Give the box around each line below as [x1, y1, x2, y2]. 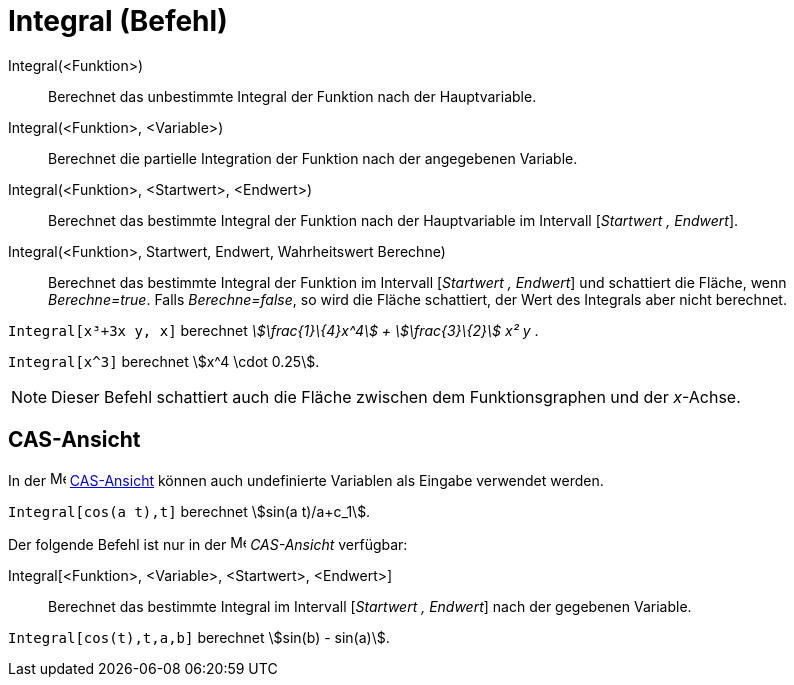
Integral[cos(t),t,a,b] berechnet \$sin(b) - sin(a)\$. [8, 628, 390, 646]
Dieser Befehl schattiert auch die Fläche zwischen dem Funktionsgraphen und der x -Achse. [51, 386, 741, 407]
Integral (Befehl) [8, 4, 228, 38]
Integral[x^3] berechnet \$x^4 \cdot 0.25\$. [8, 352, 320, 370]
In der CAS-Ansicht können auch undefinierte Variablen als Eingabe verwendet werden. [8, 471, 604, 489]
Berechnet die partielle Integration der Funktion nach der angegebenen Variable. [48, 149, 578, 167]
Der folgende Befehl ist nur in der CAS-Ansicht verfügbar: [8, 535, 408, 553]
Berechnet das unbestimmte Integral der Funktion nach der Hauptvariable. [48, 87, 537, 105]
